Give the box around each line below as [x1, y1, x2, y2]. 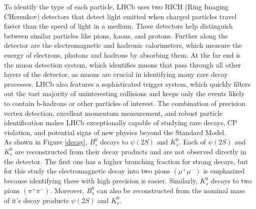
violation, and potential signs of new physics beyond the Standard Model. [4, 127, 226, 137]
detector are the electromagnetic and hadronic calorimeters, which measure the [4, 40, 242, 50]
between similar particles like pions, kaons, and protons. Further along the [4, 30, 228, 40]
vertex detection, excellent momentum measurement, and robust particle [4, 107, 223, 118]
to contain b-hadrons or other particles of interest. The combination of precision [4, 98, 246, 108]
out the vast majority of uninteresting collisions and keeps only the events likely [4, 88, 245, 99]
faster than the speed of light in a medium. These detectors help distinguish [4, 21, 233, 31]
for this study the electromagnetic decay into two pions [4, 166, 170, 176]
